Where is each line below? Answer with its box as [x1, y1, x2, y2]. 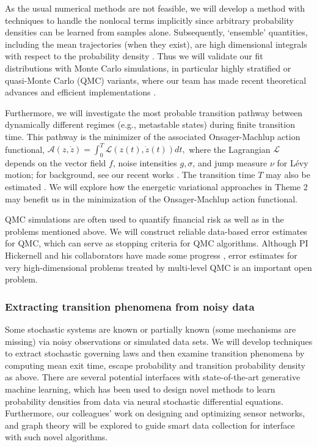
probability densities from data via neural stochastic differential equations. [5, 394, 283, 407]
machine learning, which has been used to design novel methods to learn [5, 382, 275, 395]
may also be [266, 168, 310, 181]
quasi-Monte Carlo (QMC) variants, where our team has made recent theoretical [5, 73, 307, 86]
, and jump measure [192, 156, 268, 169]
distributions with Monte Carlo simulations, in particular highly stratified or [5, 61, 291, 74]
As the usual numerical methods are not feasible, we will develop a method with [5, 2, 305, 14]
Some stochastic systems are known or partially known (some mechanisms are [5, 322, 296, 335]
